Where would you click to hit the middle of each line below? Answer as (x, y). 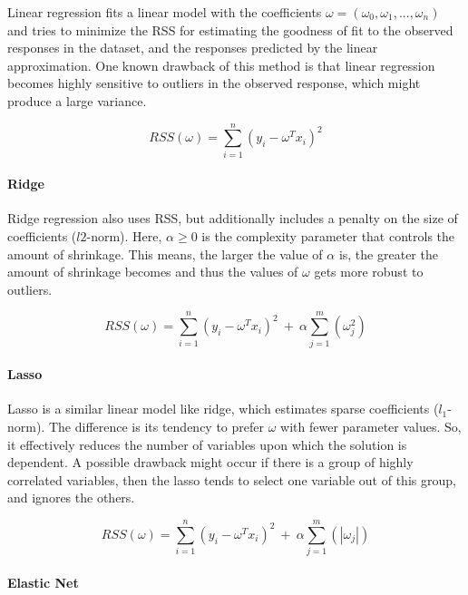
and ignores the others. (71, 497)
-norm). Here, (124, 236)
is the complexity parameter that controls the (328, 236)
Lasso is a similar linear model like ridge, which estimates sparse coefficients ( (223, 409)
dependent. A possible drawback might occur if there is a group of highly (210, 462)
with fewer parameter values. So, (371, 426)
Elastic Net (43, 582)
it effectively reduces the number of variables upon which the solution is (207, 444)
